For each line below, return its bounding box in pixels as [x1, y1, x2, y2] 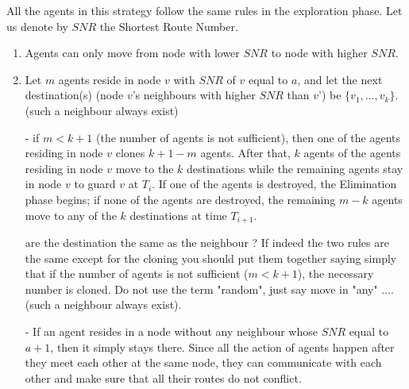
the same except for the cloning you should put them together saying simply [25, 249, 397, 266]
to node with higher [271, 44, 368, 61]
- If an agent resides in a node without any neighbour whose [25, 322, 318, 339]
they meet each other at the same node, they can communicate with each [25, 354, 382, 371]
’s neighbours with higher [132, 87, 256, 103]
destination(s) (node [25, 87, 124, 103]
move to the [115, 160, 174, 176]
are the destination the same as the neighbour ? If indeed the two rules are [25, 233, 389, 250]
